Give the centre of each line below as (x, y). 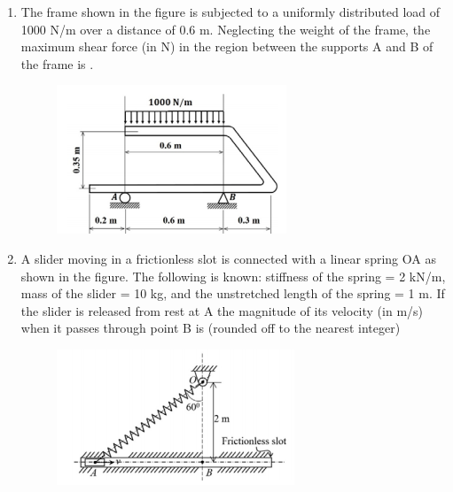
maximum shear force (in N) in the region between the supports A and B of (227, 46)
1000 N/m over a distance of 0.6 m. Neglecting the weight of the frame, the (226, 29)
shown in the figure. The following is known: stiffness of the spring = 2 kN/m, (233, 276)
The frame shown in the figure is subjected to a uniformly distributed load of (230, 12)
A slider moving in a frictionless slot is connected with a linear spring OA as (228, 258)
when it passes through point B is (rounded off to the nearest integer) (211, 328)
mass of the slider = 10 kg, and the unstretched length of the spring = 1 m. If (233, 293)
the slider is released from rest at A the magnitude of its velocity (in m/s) (222, 310)
